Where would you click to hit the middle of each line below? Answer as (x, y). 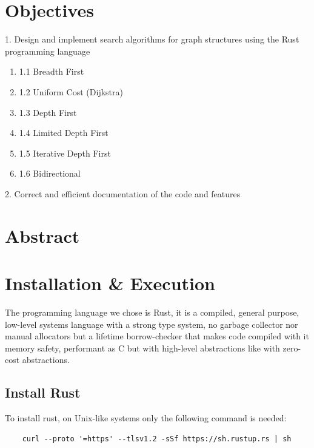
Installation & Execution (110, 283)
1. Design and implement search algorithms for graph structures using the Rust (152, 39)
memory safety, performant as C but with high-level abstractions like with (142, 348)
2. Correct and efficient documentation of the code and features (123, 193)
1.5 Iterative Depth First (65, 153)
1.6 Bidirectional (50, 173)
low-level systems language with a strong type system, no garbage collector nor (152, 324)
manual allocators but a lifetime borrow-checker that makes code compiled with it (157, 336)
